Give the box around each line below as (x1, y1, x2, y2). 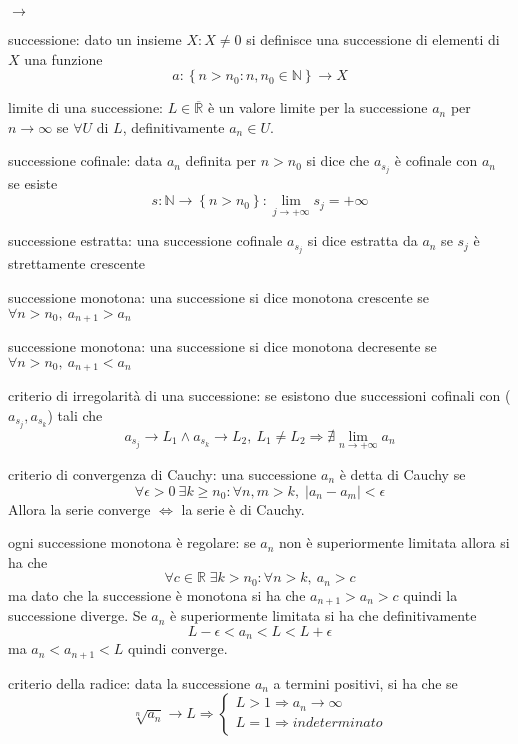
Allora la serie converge (8, 498, 151, 519)
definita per (185, 150, 257, 171)
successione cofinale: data (8, 150, 163, 171)
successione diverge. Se (8, 605, 147, 626)
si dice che (306, 150, 370, 171)
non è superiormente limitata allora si (279, 532, 510, 553)
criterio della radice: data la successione (8, 672, 251, 693)
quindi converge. (127, 638, 228, 659)
